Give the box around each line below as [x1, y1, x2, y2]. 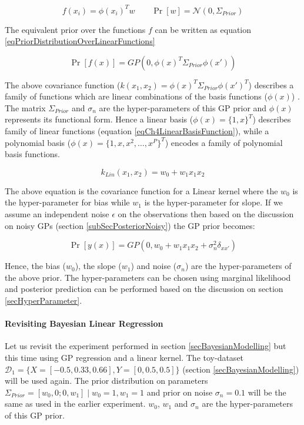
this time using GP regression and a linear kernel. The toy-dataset [5, 351, 244, 363]
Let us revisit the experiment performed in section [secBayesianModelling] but [5, 340, 286, 352]
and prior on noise [146, 386, 213, 398]
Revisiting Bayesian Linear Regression [5, 317, 163, 330]
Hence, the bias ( [5, 260, 66, 272]
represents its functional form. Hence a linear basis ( [5, 113, 193, 125]
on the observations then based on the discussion [118, 208, 294, 220]
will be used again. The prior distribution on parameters [5, 374, 208, 387]
